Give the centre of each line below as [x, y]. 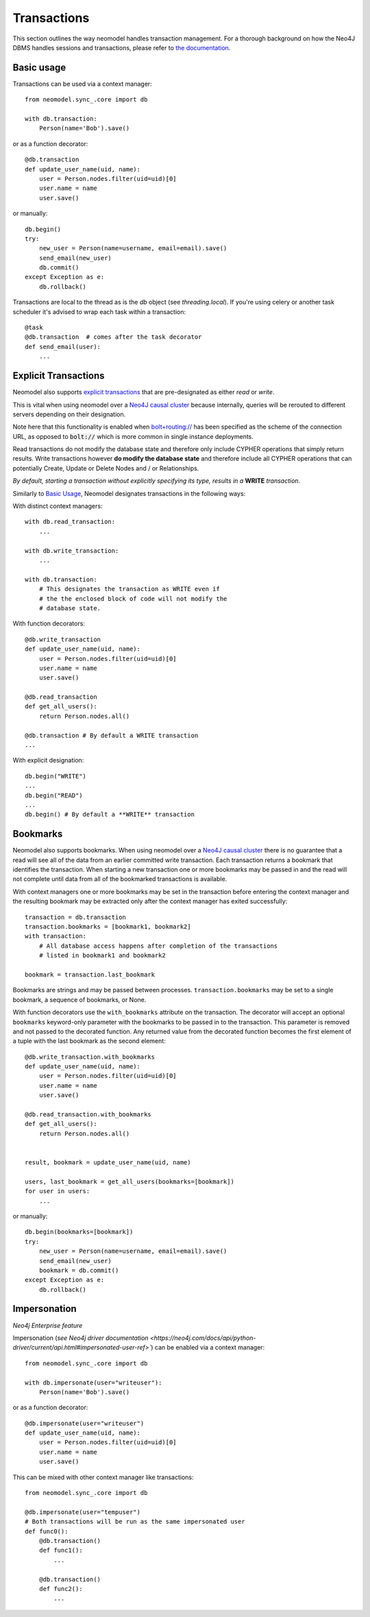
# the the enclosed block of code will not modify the [133, 599]
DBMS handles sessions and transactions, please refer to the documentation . [122, 47]
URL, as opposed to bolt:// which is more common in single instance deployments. [133, 436]
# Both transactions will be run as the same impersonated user [135, 1522]
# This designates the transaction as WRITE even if [129, 589]
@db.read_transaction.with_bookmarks [88, 1115]
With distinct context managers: [58, 506]
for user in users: [58, 1191]
